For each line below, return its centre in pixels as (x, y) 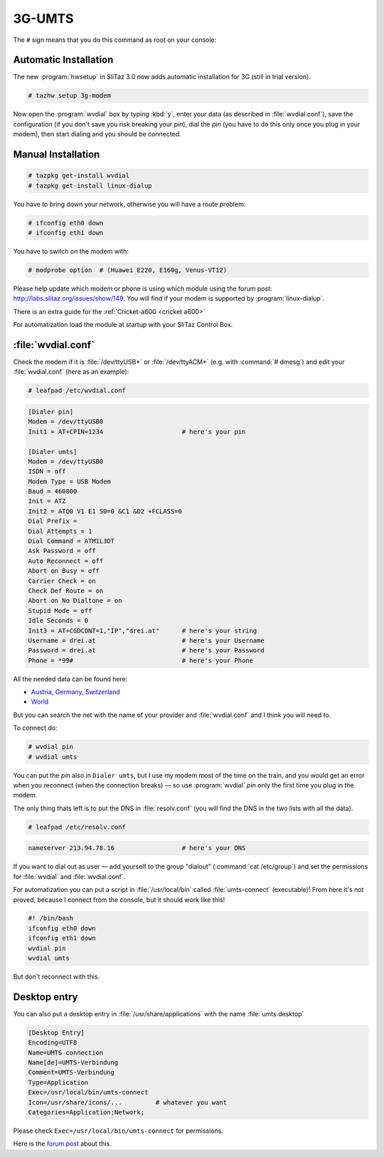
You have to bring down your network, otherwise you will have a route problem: (129, 204)
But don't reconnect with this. (57, 976)
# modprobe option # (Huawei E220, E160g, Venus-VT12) (128, 270)
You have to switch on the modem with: (71, 251)
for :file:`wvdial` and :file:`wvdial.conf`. (69, 876)
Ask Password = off (62, 551)
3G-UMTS (43, 18)
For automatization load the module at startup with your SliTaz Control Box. (123, 325)
